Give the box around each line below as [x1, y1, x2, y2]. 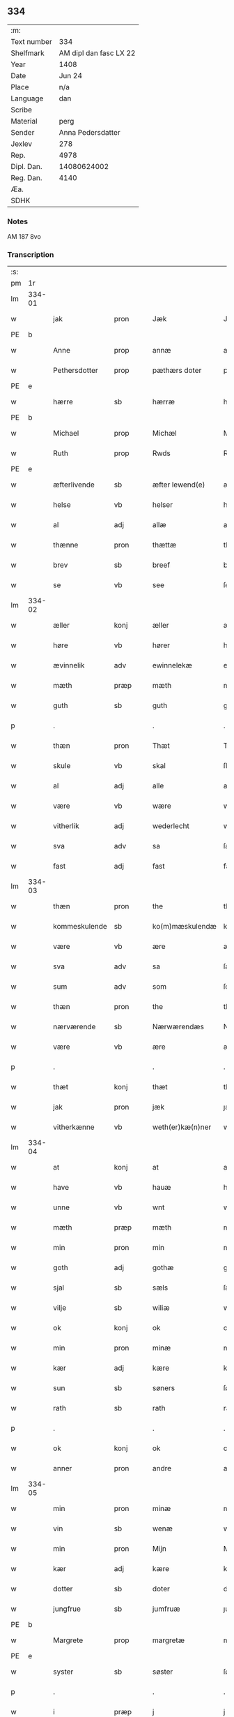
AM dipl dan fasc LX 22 [58, 48, 136, 58]
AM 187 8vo [7, 233, 42, 241]
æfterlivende [53, 480, 95, 489]
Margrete [53, 1635, 84, 1645]
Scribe [10, 105, 33, 115]
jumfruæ [152, 1604, 180, 1614]
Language [10, 94, 44, 103]
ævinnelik [53, 661, 85, 670]
